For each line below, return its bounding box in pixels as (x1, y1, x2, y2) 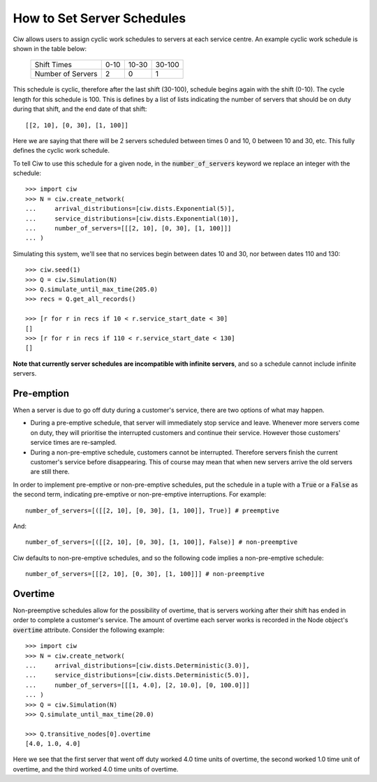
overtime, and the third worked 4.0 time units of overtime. (13, 765, 179, 773)
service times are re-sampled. (30, 438, 117, 447)
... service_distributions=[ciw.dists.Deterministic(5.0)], (25, 671, 251, 679)
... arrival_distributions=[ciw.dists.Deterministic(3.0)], (25, 661, 251, 670)
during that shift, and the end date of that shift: (13, 105, 147, 113)
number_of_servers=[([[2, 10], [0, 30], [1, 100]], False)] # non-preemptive (25, 538, 298, 546)
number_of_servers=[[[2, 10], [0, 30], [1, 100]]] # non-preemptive (25, 570, 265, 578)
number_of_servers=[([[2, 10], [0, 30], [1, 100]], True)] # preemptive (25, 506, 279, 515)
